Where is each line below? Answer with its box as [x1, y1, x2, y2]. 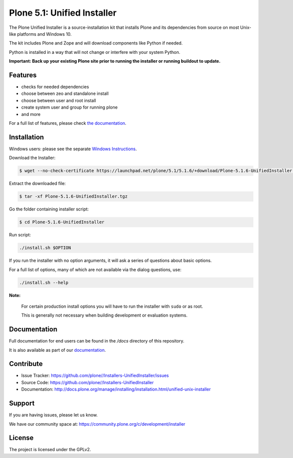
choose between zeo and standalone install [21, 91, 109, 96]
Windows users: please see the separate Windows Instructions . [9, 146, 137, 152]
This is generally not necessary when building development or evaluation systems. [21, 312, 188, 318]
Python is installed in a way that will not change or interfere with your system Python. [9, 49, 181, 55]
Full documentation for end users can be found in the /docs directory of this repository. [9, 338, 185, 344]
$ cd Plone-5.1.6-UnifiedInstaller [19, 219, 105, 225]
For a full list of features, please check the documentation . [9, 120, 126, 126]
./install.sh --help [19, 279, 68, 285]
